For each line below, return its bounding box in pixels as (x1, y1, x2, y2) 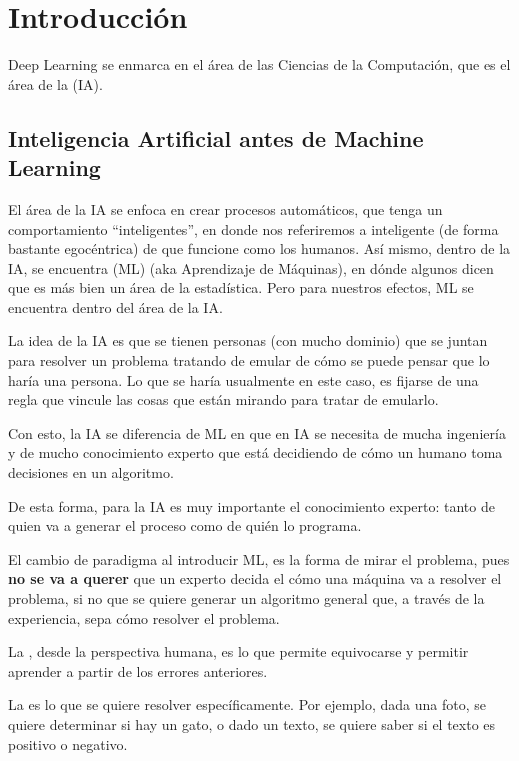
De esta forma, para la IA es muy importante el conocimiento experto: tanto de (8, 495, 495, 516)
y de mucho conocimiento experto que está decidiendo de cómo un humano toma (8, 442, 503, 463)
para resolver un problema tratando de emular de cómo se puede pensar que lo (8, 350, 490, 371)
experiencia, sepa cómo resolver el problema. (8, 607, 280, 628)
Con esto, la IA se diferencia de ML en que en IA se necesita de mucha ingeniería (8, 422, 506, 443)
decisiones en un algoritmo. (8, 462, 174, 483)
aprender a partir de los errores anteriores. (8, 660, 268, 681)
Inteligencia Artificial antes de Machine (8, 122, 424, 153)
